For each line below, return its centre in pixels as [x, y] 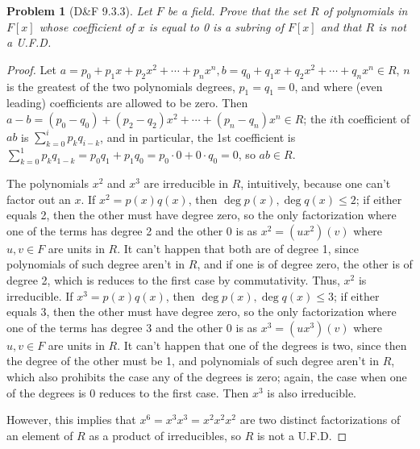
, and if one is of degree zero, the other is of [305, 264]
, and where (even [339, 86]
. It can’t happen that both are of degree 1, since [238, 248]
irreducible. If [40, 295]
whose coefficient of [87, 26]
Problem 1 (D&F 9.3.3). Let [79, 10]
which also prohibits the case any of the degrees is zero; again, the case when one [207, 376]
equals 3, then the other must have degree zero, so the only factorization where [202, 312]
